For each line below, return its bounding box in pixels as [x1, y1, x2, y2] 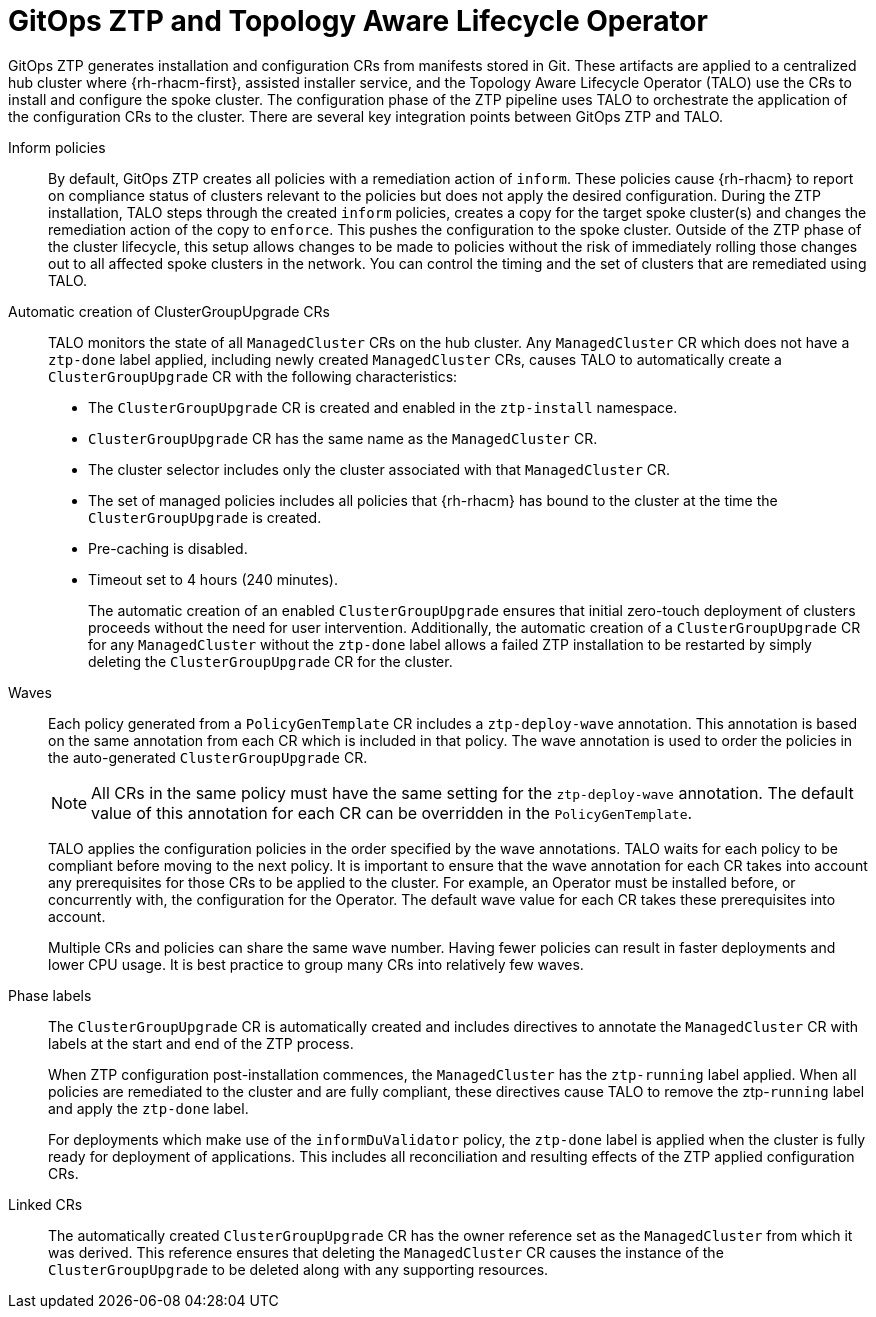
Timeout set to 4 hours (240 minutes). [88, 570, 338, 588]
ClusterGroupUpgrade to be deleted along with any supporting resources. [48, 1260, 549, 1278]
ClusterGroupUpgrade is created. [88, 508, 322, 526]
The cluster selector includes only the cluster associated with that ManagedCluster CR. [88, 460, 671, 478]
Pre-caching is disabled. [88, 539, 248, 557]
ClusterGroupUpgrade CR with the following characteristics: [48, 367, 458, 385]
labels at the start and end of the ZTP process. [48, 1034, 354, 1052]
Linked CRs [8, 1195, 83, 1213]
